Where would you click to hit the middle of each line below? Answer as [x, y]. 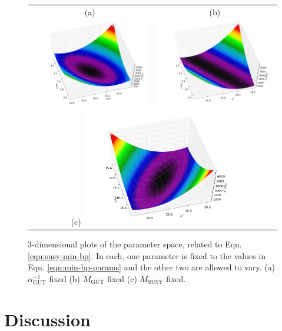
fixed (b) [65, 278]
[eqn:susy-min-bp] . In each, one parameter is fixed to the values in [147, 255]
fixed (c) [122, 278]
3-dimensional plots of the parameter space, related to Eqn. [135, 244]
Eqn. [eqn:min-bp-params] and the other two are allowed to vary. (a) [152, 267]
